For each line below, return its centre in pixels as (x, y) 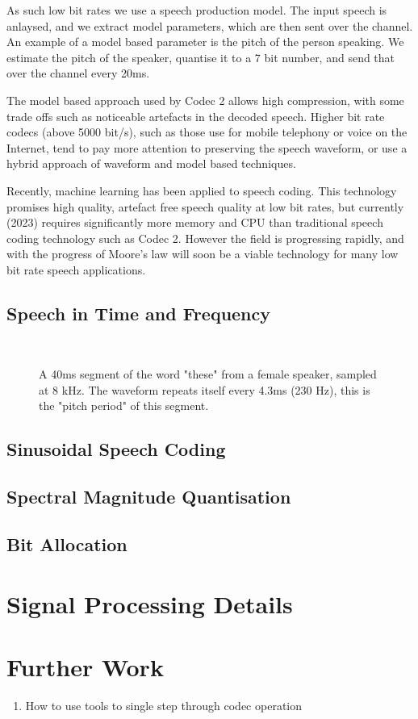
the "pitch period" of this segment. (124, 405)
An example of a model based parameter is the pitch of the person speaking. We (205, 42)
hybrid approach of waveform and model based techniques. (151, 163)
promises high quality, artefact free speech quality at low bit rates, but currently (205, 206)
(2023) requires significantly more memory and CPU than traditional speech (195, 222)
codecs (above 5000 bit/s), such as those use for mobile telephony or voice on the (207, 132)
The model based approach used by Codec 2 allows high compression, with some (205, 100)
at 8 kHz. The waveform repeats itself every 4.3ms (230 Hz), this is (205, 389)
